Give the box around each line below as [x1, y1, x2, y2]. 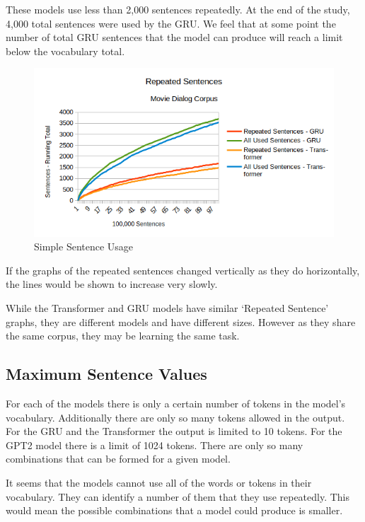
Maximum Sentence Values [6, 363, 207, 385]
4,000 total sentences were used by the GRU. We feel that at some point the [6, 16, 336, 30]
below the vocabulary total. [6, 43, 125, 58]
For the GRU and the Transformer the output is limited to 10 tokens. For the [6, 424, 342, 439]
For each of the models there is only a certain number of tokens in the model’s [6, 396, 346, 410]
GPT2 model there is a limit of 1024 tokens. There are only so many [6, 437, 303, 452]
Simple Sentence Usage [34, 239, 134, 254]
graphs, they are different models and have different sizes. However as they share [6, 314, 356, 329]
